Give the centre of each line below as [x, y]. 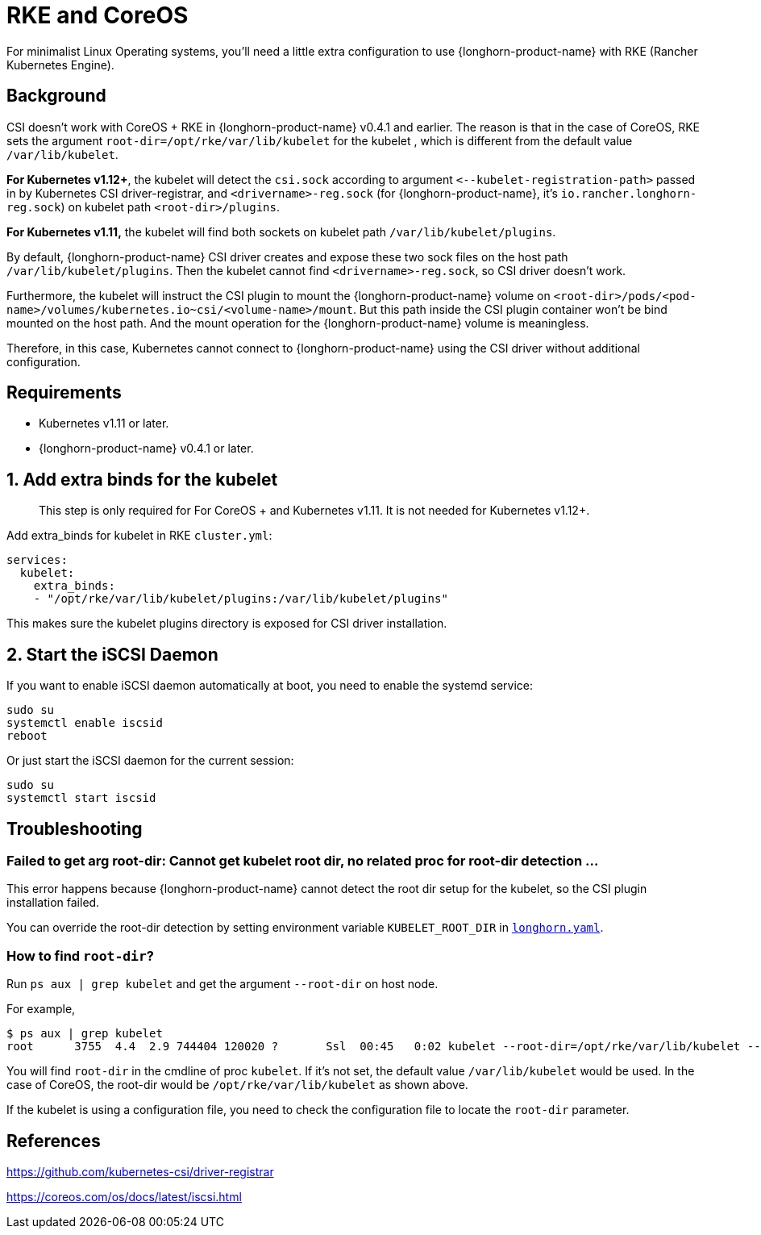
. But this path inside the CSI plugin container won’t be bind [510, 309]
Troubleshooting [75, 828]
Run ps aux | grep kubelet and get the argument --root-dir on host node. [222, 984]
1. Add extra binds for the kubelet [142, 479]
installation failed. [53, 903]
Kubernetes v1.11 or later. [104, 423]
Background [56, 96]
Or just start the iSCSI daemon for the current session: [150, 761]
